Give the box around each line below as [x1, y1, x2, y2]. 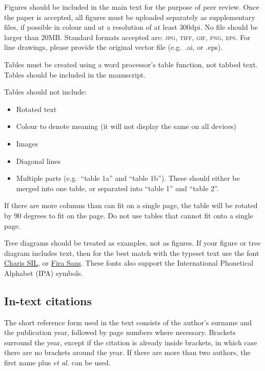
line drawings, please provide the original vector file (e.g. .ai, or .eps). [4, 42, 223, 52]
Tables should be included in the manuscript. [4, 69, 146, 80]
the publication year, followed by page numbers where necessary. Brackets [4, 327, 236, 338]
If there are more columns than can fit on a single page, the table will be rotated [4, 200, 258, 211]
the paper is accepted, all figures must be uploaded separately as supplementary [4, 11, 255, 22]
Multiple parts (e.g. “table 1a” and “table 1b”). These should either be [16, 173, 240, 183]
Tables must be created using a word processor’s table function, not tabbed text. [4, 59, 258, 69]
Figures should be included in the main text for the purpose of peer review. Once [4, 2, 259, 12]
